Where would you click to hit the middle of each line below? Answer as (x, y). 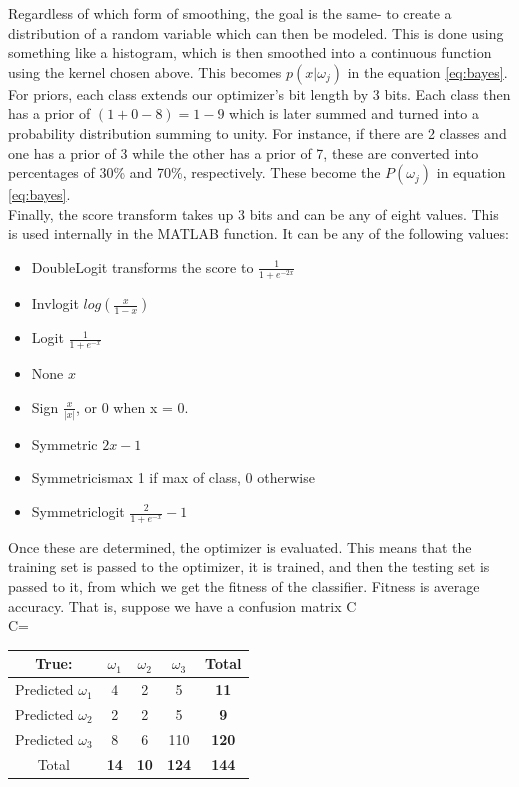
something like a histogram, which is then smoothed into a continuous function (250, 52)
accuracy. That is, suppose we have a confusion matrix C (182, 605)
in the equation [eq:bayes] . (427, 71)
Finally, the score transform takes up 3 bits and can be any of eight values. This (253, 213)
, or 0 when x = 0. (132, 406)
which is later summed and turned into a (354, 113)
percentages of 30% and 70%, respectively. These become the (194, 172)
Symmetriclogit (78, 511)
